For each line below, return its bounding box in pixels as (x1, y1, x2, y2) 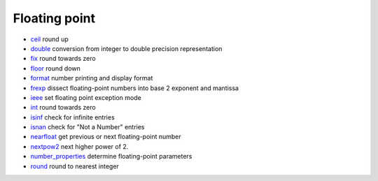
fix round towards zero (30, 55, 96, 63)
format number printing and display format (30, 74, 153, 82)
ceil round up (30, 35, 69, 43)
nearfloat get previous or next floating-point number (30, 133, 181, 141)
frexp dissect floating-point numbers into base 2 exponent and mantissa (30, 84, 239, 92)
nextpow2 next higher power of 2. (30, 142, 129, 150)
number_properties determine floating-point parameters (30, 152, 192, 161)
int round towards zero (30, 103, 96, 112)
